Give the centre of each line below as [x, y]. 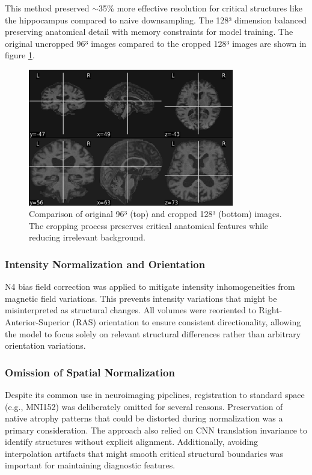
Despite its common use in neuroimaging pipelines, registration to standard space [155, 394]
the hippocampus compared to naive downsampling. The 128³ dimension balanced [156, 20]
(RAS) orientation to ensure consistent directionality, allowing [187, 321]
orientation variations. [45, 345]
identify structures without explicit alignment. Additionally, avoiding [132, 442]
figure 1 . [20, 55]
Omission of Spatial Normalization [90, 372]
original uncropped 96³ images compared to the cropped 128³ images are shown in [156, 43]
